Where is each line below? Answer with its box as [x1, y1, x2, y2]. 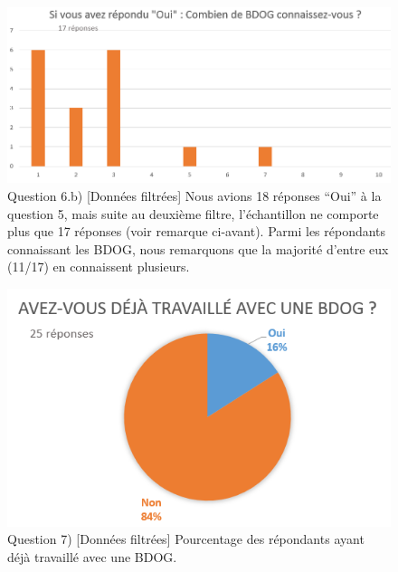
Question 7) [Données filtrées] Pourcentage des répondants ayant [7, 529, 365, 548]
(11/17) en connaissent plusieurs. [7, 257, 190, 276]
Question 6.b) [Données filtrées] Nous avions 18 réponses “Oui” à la [7, 186, 382, 205]
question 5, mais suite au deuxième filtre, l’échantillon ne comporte [7, 204, 379, 223]
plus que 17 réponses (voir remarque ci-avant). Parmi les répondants [7, 222, 386, 241]
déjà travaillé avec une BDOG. [7, 547, 177, 566]
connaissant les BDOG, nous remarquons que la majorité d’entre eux [7, 239, 389, 258]
